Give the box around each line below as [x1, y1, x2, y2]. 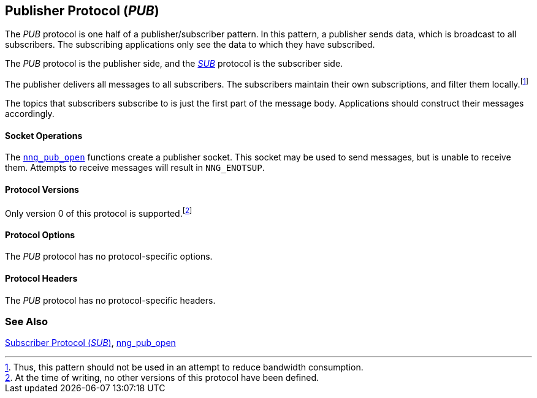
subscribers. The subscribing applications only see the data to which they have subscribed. [5, 39, 375, 50]
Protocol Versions [5, 184, 79, 195]
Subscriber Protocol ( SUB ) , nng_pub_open [5, 337, 176, 348]
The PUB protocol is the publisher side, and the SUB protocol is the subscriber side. [5, 58, 343, 69]
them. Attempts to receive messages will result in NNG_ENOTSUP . [5, 162, 265, 173]
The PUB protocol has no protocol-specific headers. [5, 295, 216, 306]
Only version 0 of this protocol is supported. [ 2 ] [5, 206, 192, 219]
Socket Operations [5, 130, 83, 141]
